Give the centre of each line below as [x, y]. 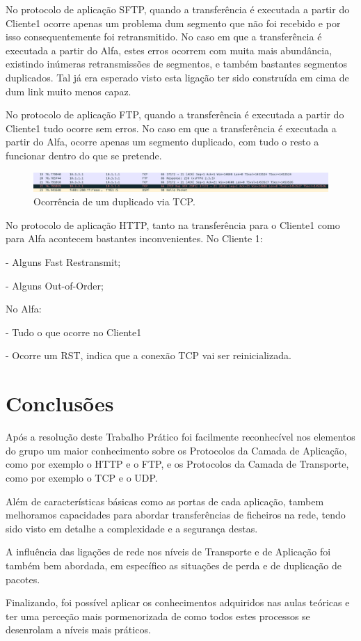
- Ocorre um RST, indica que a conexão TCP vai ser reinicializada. [149, 355]
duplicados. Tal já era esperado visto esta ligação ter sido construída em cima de [177, 77]
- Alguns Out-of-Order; [55, 285]
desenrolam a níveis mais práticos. [78, 630]
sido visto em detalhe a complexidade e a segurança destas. [132, 528]
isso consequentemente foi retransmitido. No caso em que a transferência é [164, 37]
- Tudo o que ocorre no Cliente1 [74, 332]
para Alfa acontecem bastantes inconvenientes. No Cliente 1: [134, 238]
